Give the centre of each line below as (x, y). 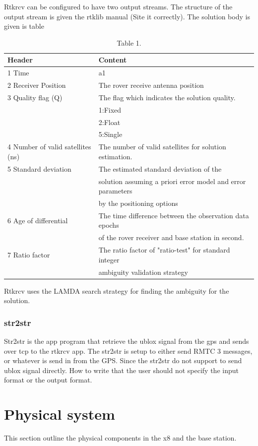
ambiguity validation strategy (143, 272)
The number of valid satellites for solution (162, 147)
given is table (24, 26)
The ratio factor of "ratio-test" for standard (164, 250)
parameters (115, 191)
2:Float (109, 122)
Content (113, 60)
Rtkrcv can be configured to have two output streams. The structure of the (118, 6)
